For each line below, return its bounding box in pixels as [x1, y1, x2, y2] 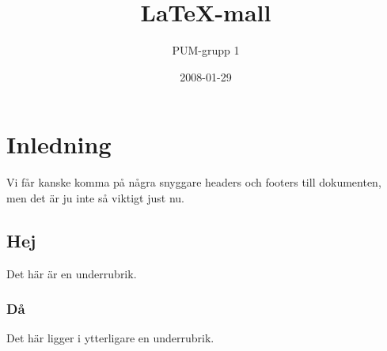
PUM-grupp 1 [172, 42, 240, 58]
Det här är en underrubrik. [6, 265, 137, 281]
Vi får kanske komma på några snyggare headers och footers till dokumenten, [6, 174, 381, 191]
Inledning [6, 128, 112, 160]
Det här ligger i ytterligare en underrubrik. [6, 330, 214, 346]
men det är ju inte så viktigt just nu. [6, 189, 184, 206]
